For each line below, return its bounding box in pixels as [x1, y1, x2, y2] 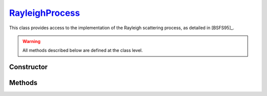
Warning [22, 38, 41, 44]
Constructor [9, 63, 48, 71]
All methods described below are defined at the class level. [22, 48, 143, 53]
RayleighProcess [9, 7, 80, 18]
